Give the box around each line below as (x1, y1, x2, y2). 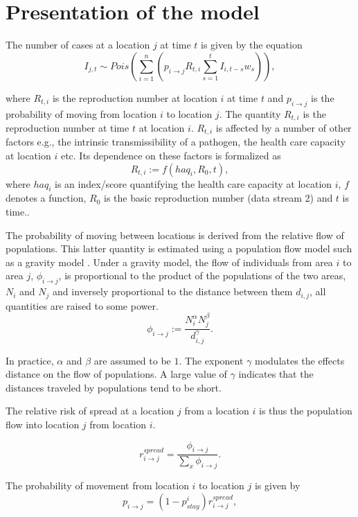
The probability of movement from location (6, 478, 189, 493)
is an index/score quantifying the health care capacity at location (55, 176, 332, 191)
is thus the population (258, 403, 352, 418)
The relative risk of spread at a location (6, 403, 174, 418)
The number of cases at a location (6, 37, 150, 52)
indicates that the (238, 367, 314, 381)
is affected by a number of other (215, 120, 352, 134)
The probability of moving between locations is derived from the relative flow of (6, 227, 344, 242)
